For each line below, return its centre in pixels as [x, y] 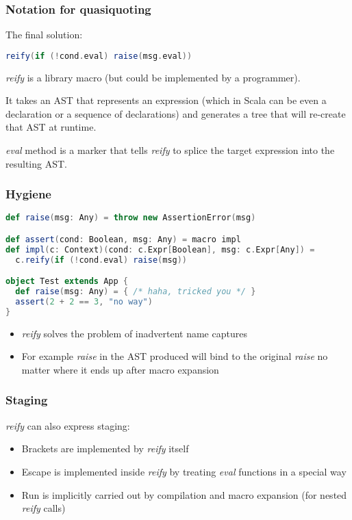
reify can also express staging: [68, 425]
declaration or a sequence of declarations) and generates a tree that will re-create [176, 113]
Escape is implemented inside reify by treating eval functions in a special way [184, 471]
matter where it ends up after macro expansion [120, 369]
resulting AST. [36, 163]
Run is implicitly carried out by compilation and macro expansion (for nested [184, 494]
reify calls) [43, 508]
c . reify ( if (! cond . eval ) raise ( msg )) [101, 260]
